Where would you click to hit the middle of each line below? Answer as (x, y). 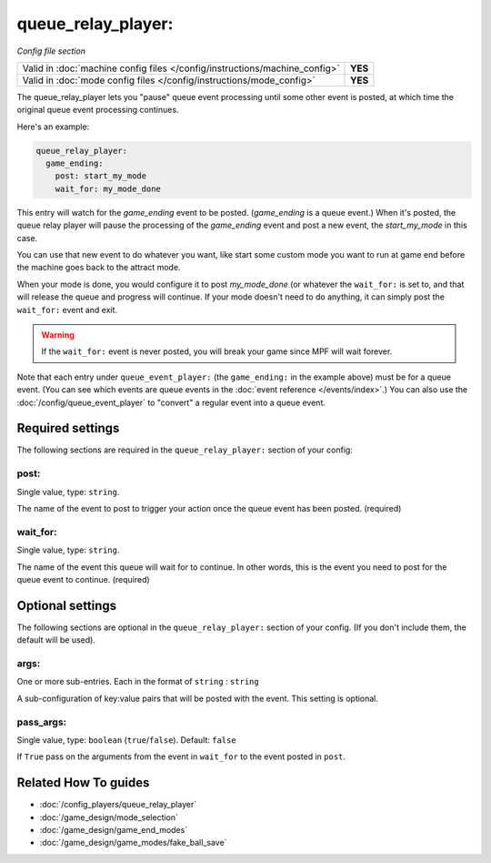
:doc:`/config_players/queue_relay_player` (118, 805)
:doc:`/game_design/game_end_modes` (114, 829)
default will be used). (56, 640)
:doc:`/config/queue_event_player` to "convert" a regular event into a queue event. (171, 402)
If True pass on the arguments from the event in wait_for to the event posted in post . (181, 756)
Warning (58, 335)
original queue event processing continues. (98, 110)
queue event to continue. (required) (83, 579)
